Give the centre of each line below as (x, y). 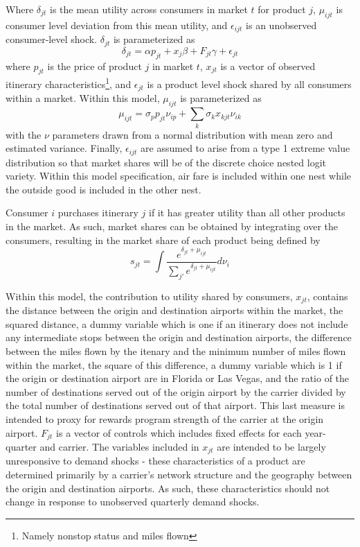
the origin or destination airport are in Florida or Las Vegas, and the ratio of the (178, 378)
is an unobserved (281, 25)
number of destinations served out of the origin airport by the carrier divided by (176, 391)
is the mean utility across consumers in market (149, 9)
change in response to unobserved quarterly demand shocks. (133, 502)
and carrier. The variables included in (119, 446)
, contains (327, 296)
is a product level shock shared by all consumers (249, 84)
